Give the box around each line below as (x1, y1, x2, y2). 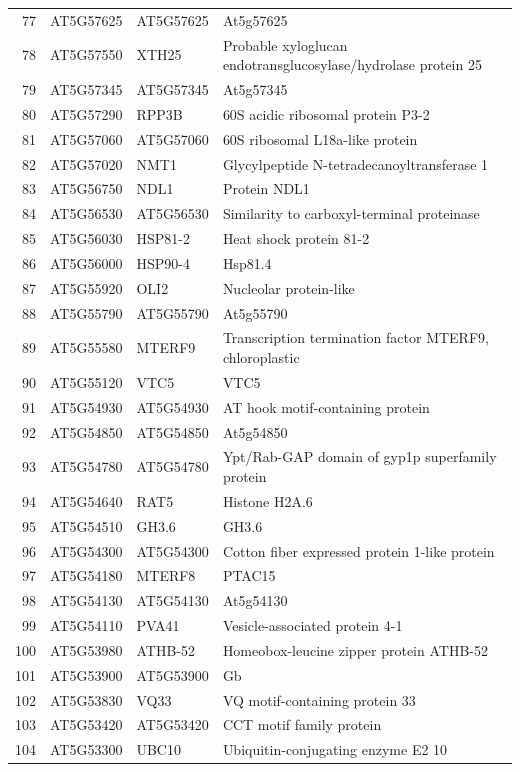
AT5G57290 (50, 103, 123, 124)
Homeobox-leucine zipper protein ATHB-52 (222, 639, 488, 660)
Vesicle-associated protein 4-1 (222, 615, 403, 636)
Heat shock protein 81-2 (222, 228, 370, 249)
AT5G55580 (50, 337, 123, 358)
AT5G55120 (50, 371, 123, 392)
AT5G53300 (50, 739, 123, 760)
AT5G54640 (50, 490, 123, 511)
